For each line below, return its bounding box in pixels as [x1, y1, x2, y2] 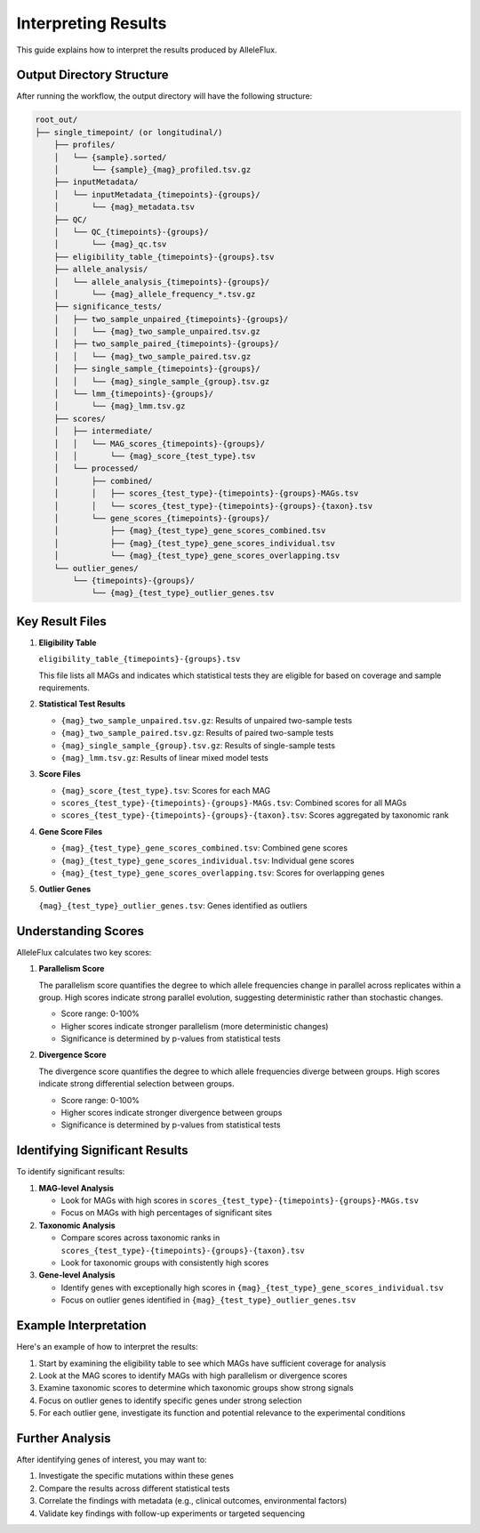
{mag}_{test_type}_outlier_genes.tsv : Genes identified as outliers [38, 900, 308, 911]
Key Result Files [16, 614, 107, 629]
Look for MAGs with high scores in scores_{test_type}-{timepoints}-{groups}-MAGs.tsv [60, 1195, 420, 1206]
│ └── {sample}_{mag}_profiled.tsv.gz [53, 165, 252, 174]
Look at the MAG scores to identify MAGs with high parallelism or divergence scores [38, 1370, 348, 1381]
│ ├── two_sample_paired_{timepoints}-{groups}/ [53, 339, 279, 349]
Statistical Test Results [38, 698, 126, 709]
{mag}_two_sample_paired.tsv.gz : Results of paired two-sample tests [60, 728, 334, 738]
